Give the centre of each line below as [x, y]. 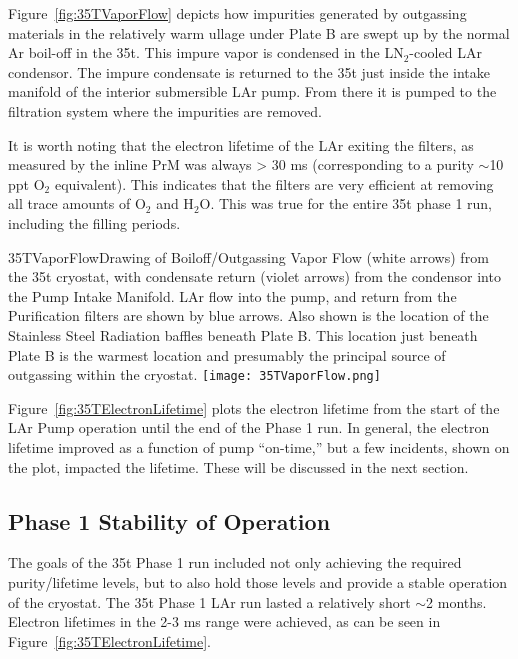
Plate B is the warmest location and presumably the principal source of [227, 354]
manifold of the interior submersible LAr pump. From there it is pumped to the [252, 91]
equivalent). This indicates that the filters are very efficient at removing [274, 183]
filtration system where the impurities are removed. [165, 110]
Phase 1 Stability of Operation [169, 520]
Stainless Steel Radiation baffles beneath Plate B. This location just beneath [243, 334]
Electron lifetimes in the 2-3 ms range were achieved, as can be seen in [224, 621]
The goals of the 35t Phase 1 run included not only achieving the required [235, 562]
